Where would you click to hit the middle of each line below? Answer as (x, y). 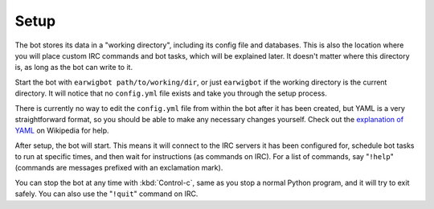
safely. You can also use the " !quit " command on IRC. (106, 194)
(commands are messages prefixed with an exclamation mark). (119, 168)
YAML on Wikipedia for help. (62, 131)
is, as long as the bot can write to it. (74, 68)
